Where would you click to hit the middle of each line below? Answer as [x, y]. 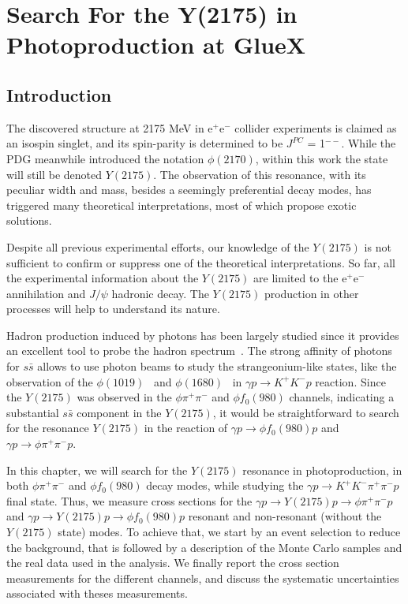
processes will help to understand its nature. [113, 309]
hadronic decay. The [160, 293]
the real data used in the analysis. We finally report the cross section [173, 563]
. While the [369, 143]
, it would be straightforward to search [306, 412]
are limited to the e [300, 278]
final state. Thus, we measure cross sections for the [129, 500]
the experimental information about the [103, 278]
